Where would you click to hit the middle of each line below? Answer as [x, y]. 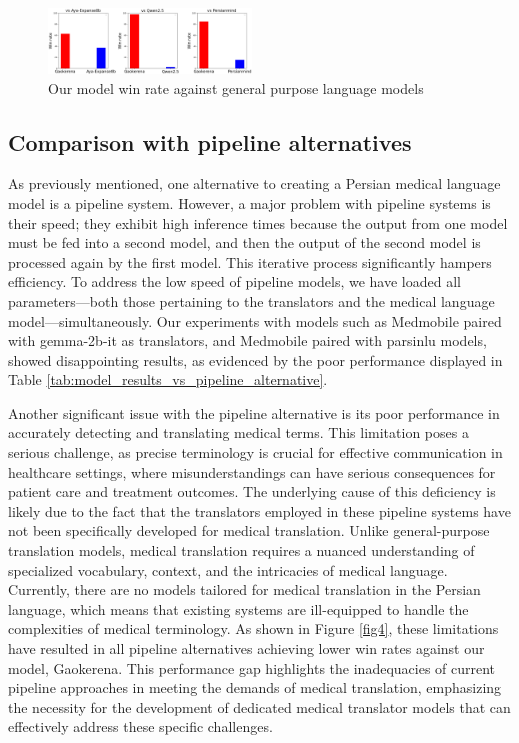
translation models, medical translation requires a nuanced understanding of [241, 550]
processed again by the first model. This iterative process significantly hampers [250, 261]
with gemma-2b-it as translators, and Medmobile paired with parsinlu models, [247, 340]
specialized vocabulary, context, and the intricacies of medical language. [228, 569]
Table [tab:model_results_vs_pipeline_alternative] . [168, 379]
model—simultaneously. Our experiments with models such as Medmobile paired [255, 320]
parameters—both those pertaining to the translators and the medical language [251, 300]
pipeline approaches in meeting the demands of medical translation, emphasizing [255, 687]
